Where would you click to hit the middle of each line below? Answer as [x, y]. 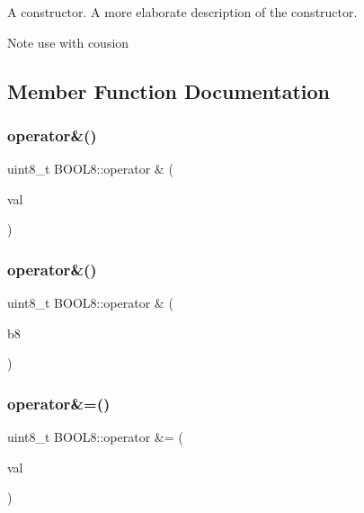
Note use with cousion [68, 42]
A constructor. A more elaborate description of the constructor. [182, 12]
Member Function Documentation [169, 90]
